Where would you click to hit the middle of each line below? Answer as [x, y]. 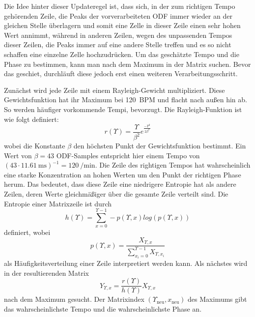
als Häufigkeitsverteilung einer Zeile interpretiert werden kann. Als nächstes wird [126, 263]
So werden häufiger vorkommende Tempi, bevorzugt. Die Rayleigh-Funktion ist [123, 109]
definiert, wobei [27, 232]
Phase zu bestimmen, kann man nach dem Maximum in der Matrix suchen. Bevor [127, 64]
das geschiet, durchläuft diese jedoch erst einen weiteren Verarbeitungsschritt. [121, 73]
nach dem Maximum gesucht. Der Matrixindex [74, 299]
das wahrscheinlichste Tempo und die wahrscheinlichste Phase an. [103, 309]
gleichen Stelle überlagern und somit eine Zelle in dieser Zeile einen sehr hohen [122, 25]
